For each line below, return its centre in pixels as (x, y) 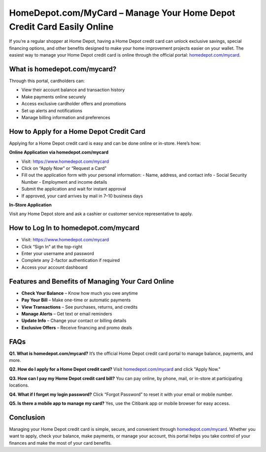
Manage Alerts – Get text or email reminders (67, 314)
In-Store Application (30, 205)
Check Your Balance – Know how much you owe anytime (80, 293)
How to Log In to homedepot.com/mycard (74, 228)
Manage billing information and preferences (66, 117)
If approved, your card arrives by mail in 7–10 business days (82, 196)
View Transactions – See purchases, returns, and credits (80, 307)
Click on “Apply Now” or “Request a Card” (64, 168)
